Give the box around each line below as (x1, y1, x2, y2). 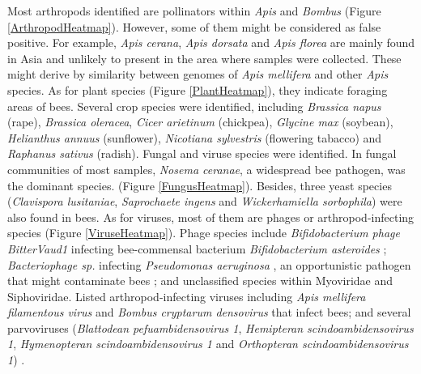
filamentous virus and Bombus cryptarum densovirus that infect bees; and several (7, 304, 411, 321)
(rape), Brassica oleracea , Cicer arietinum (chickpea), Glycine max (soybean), (7, 113, 393, 130)
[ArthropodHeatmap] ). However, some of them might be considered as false (7, 18, 381, 35)
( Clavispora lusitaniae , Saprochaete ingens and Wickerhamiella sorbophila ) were (7, 193, 402, 210)
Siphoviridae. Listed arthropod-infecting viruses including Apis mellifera (7, 287, 366, 304)
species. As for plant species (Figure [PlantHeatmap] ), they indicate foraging (7, 81, 388, 98)
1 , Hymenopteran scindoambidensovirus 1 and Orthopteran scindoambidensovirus (7, 335, 409, 352)
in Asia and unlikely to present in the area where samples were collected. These (7, 49, 402, 66)
